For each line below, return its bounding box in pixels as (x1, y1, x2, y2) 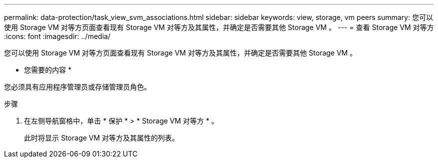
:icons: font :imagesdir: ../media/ (4, 32, 110, 40)
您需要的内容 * (24, 65, 71, 74)
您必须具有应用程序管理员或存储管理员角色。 (4, 82, 151, 91)
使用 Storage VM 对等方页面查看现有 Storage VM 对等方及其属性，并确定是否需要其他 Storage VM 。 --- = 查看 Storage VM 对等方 (4, 23, 434, 31)
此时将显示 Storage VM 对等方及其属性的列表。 (24, 133, 179, 142)
